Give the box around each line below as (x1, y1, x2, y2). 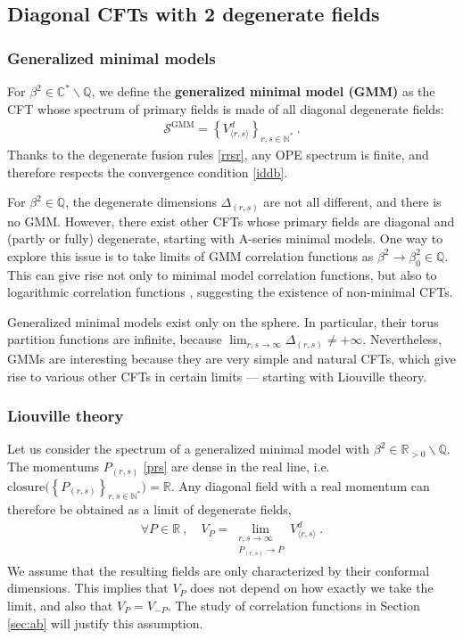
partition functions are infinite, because (7, 330, 222, 348)
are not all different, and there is (263, 193, 442, 211)
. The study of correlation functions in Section (167, 595, 420, 614)
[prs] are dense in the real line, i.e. (143, 457, 330, 475)
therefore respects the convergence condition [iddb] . (7, 162, 288, 181)
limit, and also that (7, 595, 113, 614)
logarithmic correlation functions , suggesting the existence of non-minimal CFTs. (7, 283, 453, 301)
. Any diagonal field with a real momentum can (170, 476, 430, 495)
